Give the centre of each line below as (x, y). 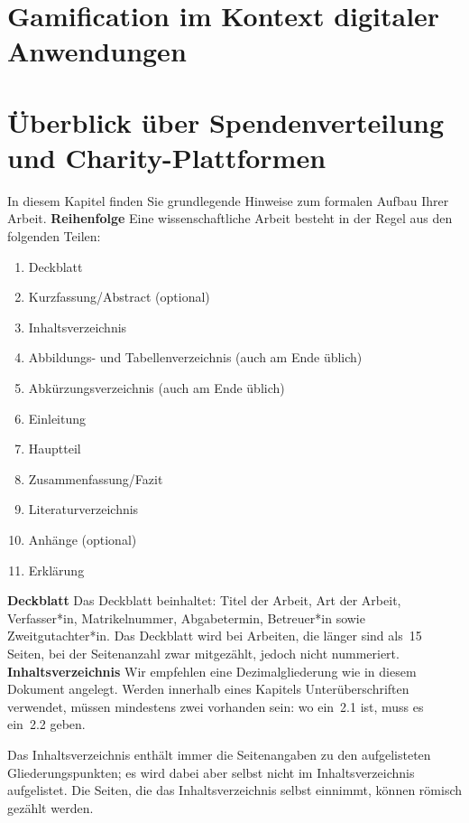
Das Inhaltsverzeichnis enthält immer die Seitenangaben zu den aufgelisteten (219, 754)
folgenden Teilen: (54, 236)
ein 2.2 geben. (46, 724)
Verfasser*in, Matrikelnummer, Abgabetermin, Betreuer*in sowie (186, 617)
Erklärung (56, 570)
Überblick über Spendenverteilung (226, 122)
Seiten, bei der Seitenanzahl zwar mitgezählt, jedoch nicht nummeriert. (203, 653)
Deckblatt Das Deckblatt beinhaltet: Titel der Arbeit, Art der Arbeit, (204, 600)
